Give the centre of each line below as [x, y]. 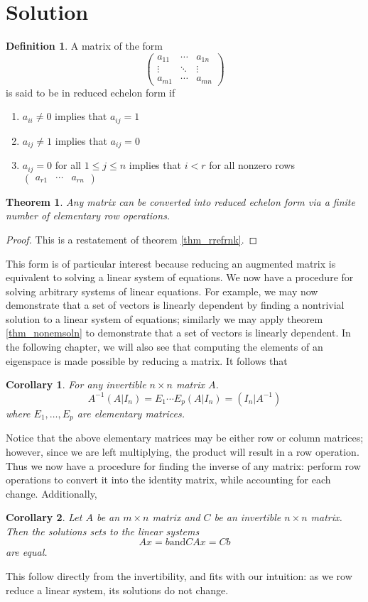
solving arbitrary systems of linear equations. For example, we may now [162, 291]
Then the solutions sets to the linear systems [103, 531]
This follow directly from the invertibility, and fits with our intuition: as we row [179, 576]
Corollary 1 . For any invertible [76, 384]
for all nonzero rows [252, 165]
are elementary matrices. [131, 413]
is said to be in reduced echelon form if [91, 92]
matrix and [176, 517]
